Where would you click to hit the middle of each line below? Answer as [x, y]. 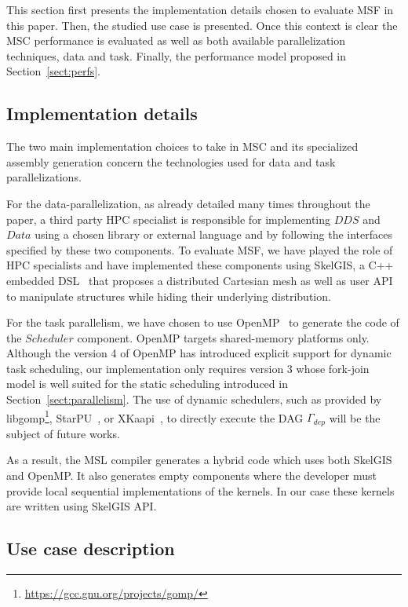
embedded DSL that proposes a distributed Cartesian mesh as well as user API [200, 280]
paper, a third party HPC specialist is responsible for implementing [169, 219]
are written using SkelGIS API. [82, 506]
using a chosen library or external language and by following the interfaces [213, 234]
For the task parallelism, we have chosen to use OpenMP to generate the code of [203, 322]
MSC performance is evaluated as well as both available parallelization [176, 40]
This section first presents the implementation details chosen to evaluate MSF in [200, 9]
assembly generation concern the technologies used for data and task [171, 161]
